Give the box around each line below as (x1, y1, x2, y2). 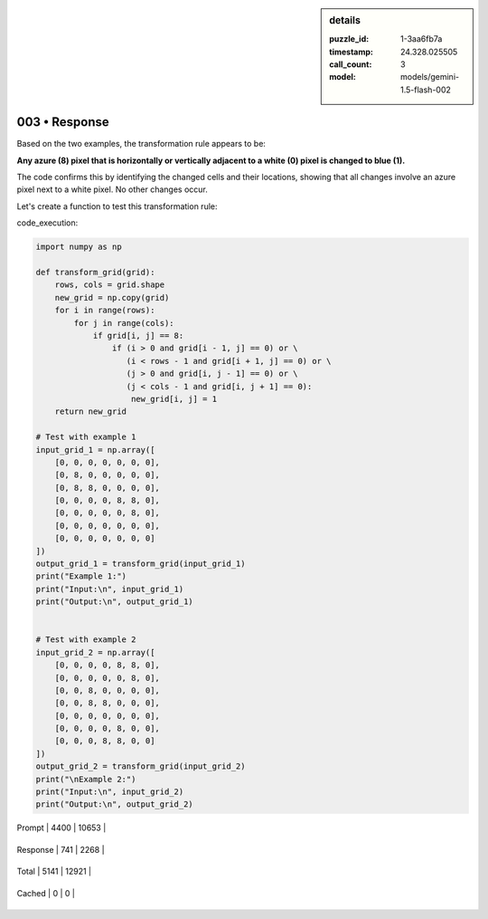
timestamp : (329, 46, 374, 57)
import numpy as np (35, 242, 122, 253)
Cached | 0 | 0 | (16, 887, 76, 898)
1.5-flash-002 (400, 84, 452, 95)
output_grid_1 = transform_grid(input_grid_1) (35, 559, 246, 570)
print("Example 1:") (35, 571, 127, 581)
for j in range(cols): (73, 318, 175, 328)
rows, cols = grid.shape (54, 280, 165, 290)
